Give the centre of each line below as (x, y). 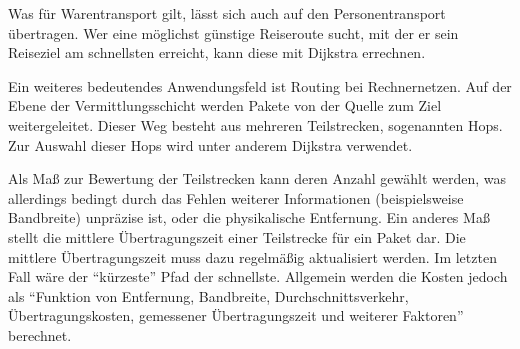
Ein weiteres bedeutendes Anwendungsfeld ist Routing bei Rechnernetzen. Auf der (260, 85)
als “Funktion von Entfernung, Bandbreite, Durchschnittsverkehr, (208, 295)
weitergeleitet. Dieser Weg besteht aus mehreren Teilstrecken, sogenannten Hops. (255, 124)
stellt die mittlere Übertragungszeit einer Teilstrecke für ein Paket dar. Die (237, 236)
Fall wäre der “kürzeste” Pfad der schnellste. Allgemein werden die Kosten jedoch (258, 276)
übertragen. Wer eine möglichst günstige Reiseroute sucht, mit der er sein (233, 32)
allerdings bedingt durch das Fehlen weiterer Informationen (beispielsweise (236, 197)
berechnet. (40, 334)
